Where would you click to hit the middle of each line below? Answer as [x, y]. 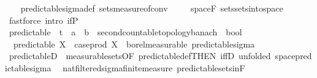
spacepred [293, 56]
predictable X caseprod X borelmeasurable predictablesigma [134, 44]
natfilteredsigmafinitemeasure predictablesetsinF [154, 67]
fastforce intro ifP [44, 20]
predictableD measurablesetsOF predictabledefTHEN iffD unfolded [140, 56]
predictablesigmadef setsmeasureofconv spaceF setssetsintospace [152, 8]
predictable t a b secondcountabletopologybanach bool [125, 32]
